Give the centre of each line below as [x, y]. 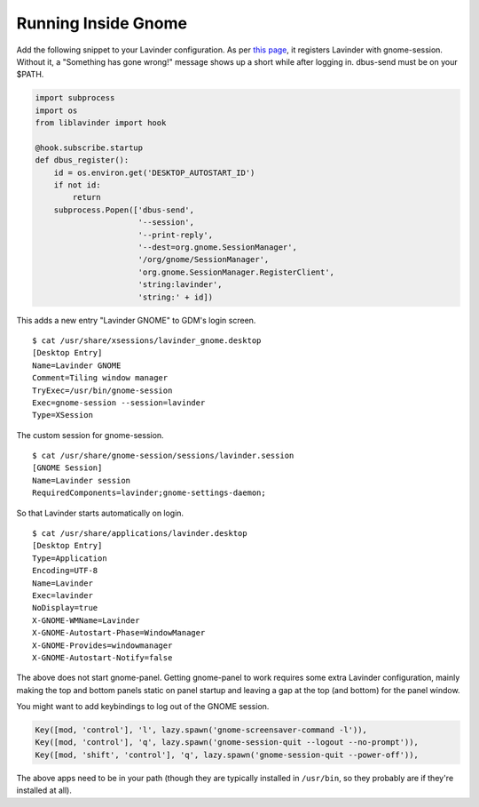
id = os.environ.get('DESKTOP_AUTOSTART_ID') [154, 172]
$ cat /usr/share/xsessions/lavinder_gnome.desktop [147, 340]
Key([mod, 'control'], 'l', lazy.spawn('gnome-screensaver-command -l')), [201, 730]
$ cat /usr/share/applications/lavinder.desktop [140, 534]
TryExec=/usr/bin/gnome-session [102, 390]
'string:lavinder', [180, 285]
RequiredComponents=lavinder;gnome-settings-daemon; [149, 493]
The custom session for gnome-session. [90, 435]
